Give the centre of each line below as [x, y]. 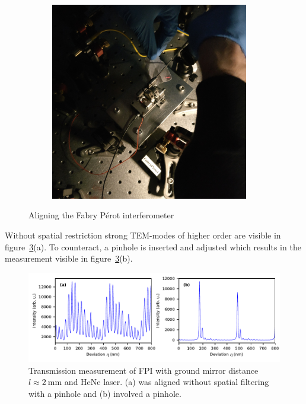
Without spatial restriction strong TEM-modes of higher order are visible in [143, 235]
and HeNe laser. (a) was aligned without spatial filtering [167, 382]
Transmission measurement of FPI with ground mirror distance [144, 370]
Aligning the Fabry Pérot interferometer [101, 215]
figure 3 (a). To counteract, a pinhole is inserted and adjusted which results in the [153, 246]
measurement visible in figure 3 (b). [69, 258]
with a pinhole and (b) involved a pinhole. [105, 393]
